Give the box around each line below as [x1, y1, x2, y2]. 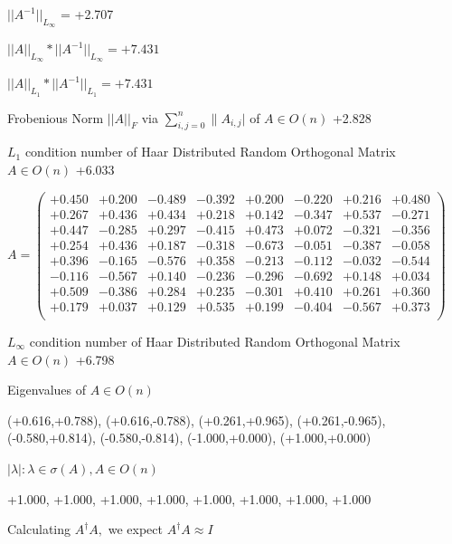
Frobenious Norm [7, 108, 104, 127]
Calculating [7, 520, 71, 539]
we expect [108, 520, 163, 539]
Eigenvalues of [7, 380, 86, 399]
